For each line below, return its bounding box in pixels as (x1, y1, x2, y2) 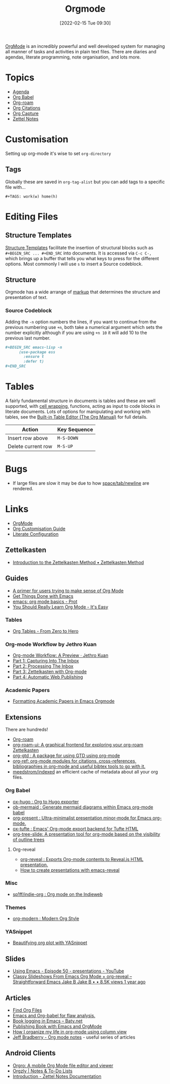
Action (22, 426, 39, 433)
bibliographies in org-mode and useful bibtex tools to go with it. (12, 763, 146, 769)
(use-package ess (18, 349, 56, 354)
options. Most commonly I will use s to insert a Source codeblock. (5, 261, 143, 267)
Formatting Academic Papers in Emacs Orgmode (12, 698, 115, 704)
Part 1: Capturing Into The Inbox (12, 658, 79, 664)
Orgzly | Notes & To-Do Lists (12, 1068, 73, 1074)
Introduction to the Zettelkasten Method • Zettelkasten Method (12, 559, 144, 565)
